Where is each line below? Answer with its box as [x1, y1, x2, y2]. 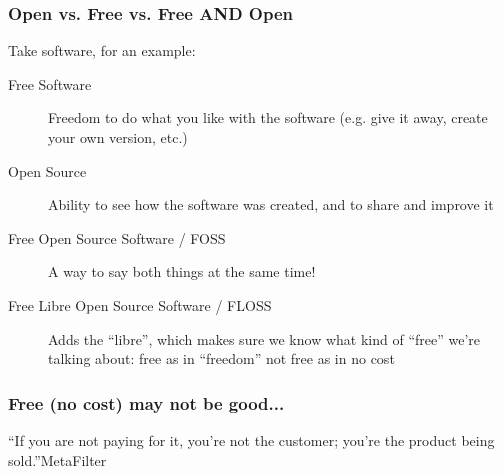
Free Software [8, 73, 92, 94]
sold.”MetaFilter [8, 449, 107, 470]
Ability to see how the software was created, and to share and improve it [48, 194, 494, 215]
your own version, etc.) [48, 127, 188, 147]
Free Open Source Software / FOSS [8, 227, 226, 248]
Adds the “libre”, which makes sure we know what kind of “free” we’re [48, 328, 480, 349]
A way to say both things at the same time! [48, 261, 316, 282]
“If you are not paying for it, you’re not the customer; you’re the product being [8, 429, 495, 450]
